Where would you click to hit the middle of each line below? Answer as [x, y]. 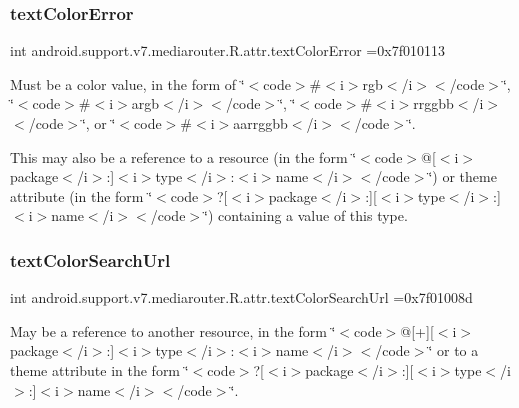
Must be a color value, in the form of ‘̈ [127, 83]
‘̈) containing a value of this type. [306, 215]
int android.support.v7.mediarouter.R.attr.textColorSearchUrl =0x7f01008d [241, 297]
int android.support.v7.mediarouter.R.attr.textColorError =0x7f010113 [227, 50]
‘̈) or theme [462, 176]
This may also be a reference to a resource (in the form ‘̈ [183, 156]
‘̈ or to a [453, 350]
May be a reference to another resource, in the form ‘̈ [173, 330]
